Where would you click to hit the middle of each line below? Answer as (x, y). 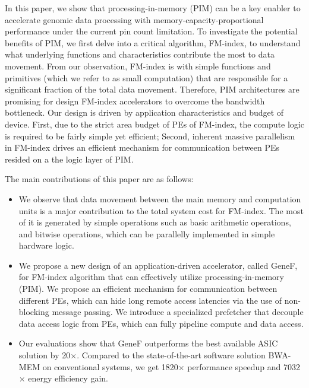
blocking (34, 312)
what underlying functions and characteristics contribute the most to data (140, 54)
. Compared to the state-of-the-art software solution (171, 355)
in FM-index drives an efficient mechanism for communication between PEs (142, 147)
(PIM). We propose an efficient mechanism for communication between (148, 289)
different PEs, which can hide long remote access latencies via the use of (150, 300)
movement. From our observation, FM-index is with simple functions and (138, 66)
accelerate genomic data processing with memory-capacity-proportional (134, 19)
